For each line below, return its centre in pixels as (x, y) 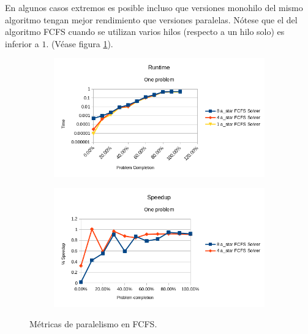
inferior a (22, 43)
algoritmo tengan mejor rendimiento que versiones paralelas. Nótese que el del (151, 19)
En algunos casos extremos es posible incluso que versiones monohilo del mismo (154, 7)
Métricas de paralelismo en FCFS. (93, 324)
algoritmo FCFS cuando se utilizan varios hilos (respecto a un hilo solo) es (145, 32)
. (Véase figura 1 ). (80, 43)
